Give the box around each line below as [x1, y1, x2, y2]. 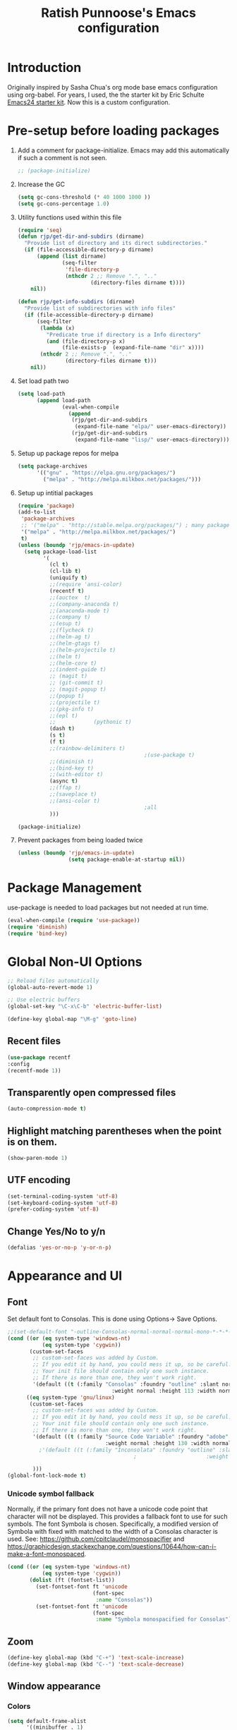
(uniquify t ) [49, 574, 88, 581]
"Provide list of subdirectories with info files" [24, 305, 176, 312]
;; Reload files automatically [7, 977, 99, 984]
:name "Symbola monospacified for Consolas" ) [95, 1616, 232, 1623]
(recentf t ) [49, 587, 85, 594]
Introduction [7, 60, 82, 75]
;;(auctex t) [49, 594, 91, 601]
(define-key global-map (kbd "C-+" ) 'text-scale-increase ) [7, 1655, 185, 1662]
